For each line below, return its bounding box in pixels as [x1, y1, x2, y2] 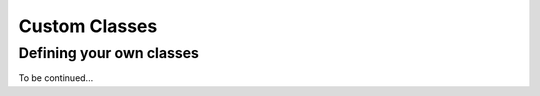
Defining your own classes [18, 44, 200, 62]
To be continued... [18, 72, 94, 84]
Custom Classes [18, 15, 158, 37]
